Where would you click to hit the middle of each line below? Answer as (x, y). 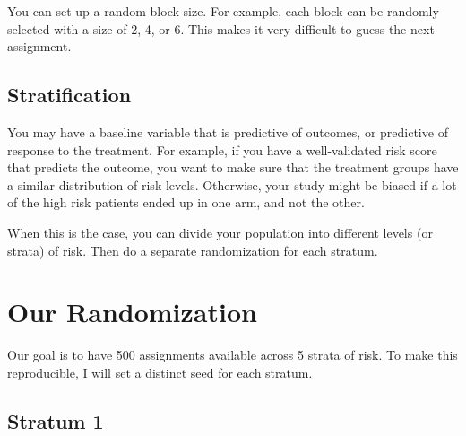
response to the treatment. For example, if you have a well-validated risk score (222, 149)
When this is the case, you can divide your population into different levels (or (220, 232)
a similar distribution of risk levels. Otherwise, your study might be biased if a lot (232, 184)
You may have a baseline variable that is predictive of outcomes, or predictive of (228, 131)
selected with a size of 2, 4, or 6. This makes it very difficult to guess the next (221, 28)
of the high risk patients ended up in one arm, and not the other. (186, 202)
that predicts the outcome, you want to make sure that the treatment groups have (233, 167)
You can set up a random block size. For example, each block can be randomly (223, 11)
